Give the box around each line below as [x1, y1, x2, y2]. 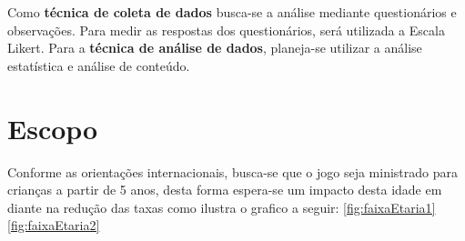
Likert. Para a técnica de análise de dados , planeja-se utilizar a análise [7, 38, 422, 57]
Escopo [7, 109, 98, 146]
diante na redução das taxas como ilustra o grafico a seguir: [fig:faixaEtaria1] [7, 197, 436, 216]
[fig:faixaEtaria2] [7, 216, 100, 235]
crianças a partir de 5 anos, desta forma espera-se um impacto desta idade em [7, 180, 442, 199]
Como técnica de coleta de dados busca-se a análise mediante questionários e [7, 3, 457, 21]
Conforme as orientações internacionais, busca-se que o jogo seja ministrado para [7, 162, 458, 181]
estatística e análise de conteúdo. [7, 55, 190, 75]
